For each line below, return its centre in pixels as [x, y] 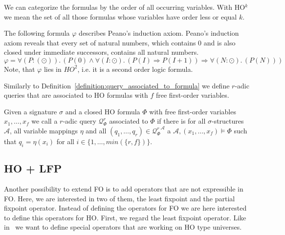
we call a [44, 121]
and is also [219, 42]
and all [96, 130]
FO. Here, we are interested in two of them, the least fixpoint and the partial [120, 198]
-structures [228, 121]
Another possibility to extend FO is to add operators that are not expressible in [124, 188]
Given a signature [31, 111]
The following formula [37, 33]
